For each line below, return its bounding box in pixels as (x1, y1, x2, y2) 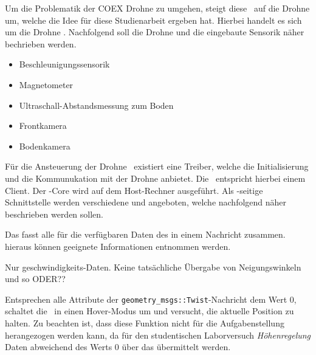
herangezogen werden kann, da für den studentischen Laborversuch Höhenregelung (5, 328, 311, 341)
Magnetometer (19, 78, 74, 91)
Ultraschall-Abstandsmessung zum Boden (19, 98, 174, 111)
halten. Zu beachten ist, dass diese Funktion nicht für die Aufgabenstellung (5, 316, 284, 329)
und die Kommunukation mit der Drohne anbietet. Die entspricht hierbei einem (5, 171, 306, 184)
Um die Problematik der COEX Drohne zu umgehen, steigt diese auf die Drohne (5, 2, 310, 14)
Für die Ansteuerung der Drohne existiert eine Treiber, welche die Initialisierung (5, 160, 309, 173)
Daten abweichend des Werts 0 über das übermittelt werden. (5, 340, 231, 353)
